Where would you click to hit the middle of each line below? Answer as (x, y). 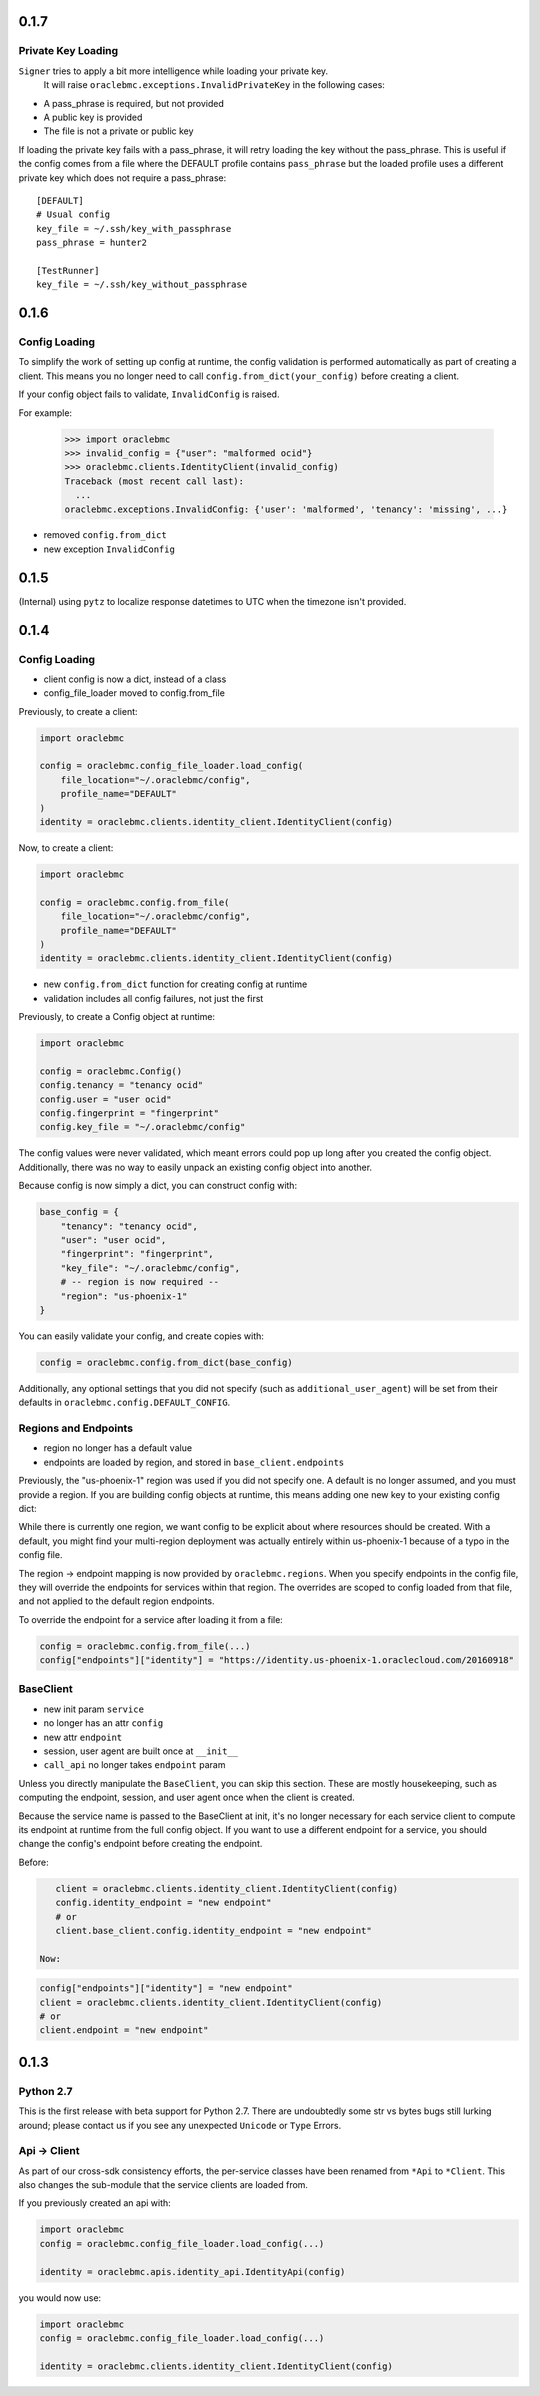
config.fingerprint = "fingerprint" (129, 1113)
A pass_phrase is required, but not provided (134, 103)
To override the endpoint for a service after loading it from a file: (151, 1619)
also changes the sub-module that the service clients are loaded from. (163, 2185)
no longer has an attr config (103, 1723)
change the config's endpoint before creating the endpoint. (140, 1844)
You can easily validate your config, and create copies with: (141, 1336)
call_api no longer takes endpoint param (134, 1765)
